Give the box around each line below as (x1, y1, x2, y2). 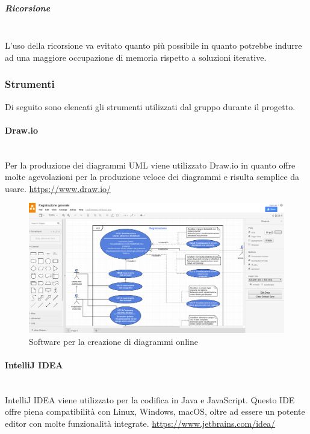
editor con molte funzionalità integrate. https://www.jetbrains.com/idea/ (5, 417, 276, 429)
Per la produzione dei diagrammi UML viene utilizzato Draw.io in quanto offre (5, 158, 296, 171)
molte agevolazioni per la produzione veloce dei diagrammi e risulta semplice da (5, 170, 300, 183)
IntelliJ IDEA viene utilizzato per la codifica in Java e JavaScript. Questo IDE (5, 393, 295, 406)
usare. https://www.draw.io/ (5, 182, 111, 194)
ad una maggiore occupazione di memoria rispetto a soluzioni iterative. (5, 51, 267, 63)
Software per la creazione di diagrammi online (29, 335, 198, 347)
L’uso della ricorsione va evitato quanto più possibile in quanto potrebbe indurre (5, 39, 302, 52)
